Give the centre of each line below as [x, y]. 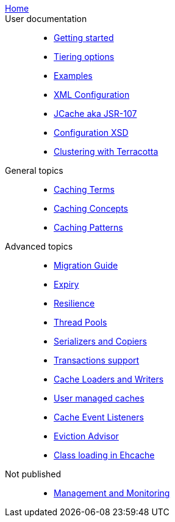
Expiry [66, 284]
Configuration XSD [91, 132]
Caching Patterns [88, 227]
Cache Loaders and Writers [109, 379]
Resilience [74, 303]
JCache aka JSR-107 [95, 114]
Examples [73, 76]
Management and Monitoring [112, 493]
